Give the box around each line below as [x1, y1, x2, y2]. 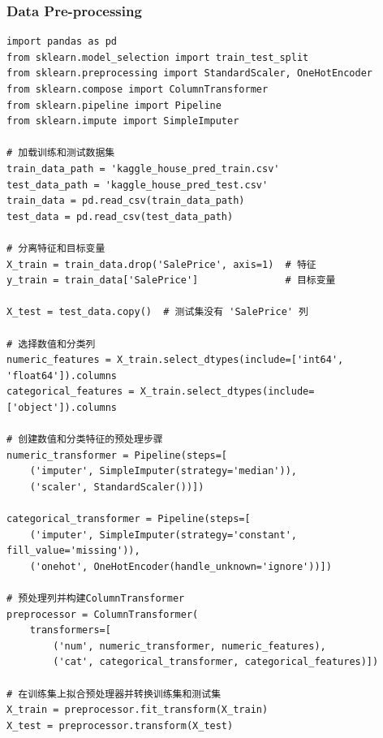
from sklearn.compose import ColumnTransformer [6, 84, 269, 95]
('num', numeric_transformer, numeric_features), [53, 640, 326, 652]
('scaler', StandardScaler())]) [29, 481, 204, 493]
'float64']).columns [6, 369, 118, 382]
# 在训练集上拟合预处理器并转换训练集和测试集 [6, 688, 222, 700]
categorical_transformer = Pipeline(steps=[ [6, 513, 251, 525]
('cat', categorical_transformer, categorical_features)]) [53, 656, 379, 668]
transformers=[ [29, 624, 111, 637]
